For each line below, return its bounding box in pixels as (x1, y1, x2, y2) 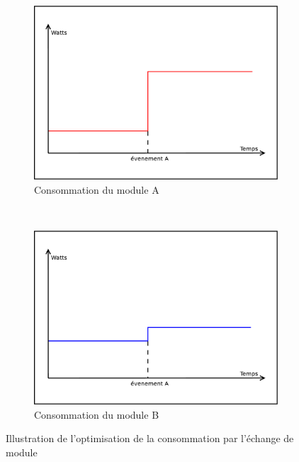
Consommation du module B (34, 407, 159, 422)
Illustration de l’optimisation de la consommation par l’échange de (6, 431, 294, 446)
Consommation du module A (34, 182, 159, 197)
